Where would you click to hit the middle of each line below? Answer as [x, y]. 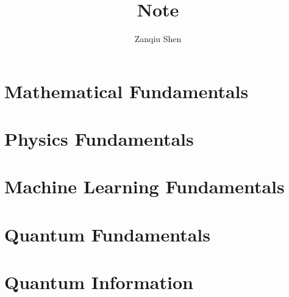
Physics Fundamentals [99, 139]
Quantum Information [99, 282]
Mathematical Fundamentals [127, 91]
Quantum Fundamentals [107, 234]
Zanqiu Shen [158, 39]
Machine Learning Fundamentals [144, 186]
